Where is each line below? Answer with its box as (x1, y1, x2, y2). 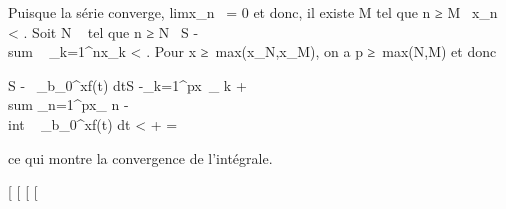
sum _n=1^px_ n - (8, 94, 129, 115)
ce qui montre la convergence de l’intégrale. (8, 147, 273, 168)
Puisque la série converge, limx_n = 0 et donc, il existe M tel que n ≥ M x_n (8, 2, 498, 22)
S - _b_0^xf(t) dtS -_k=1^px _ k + (8, 74, 247, 95)
